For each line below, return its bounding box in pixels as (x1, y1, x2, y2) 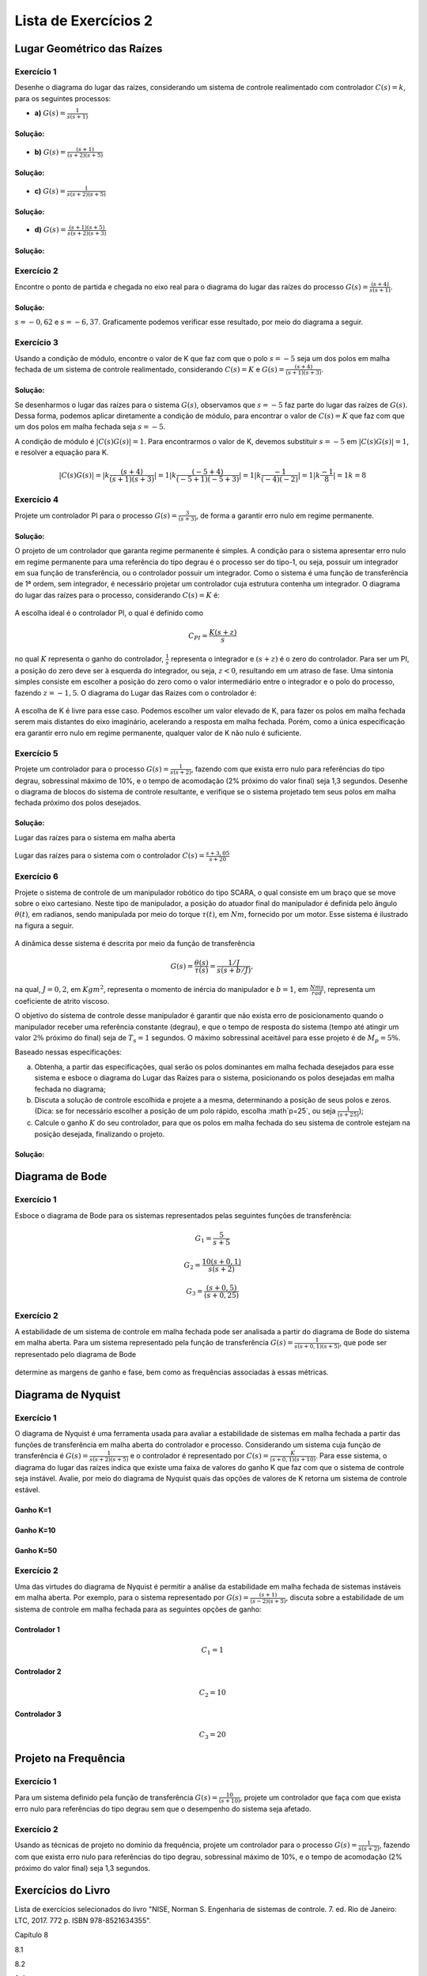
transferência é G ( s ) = (14, 1451, 89, 1461)
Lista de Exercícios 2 (14, 12, 153, 29)
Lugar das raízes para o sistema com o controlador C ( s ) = (14, 850, 205, 861)
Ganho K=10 (14, 1525, 56, 1535)
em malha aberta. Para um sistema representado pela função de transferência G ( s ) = (14, 1338, 293, 1348)
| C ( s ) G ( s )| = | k (59, 470, 110, 480)
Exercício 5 (14, 748, 59, 759)
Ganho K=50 (14, 1545, 58, 1555)
